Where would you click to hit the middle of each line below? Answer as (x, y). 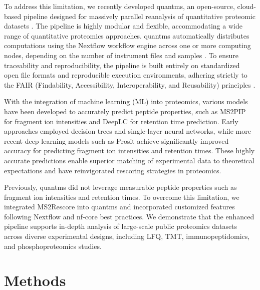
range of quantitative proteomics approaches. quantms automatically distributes (127, 35)
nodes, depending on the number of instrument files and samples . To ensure (121, 55)
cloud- (246, 6)
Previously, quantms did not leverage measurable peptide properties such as (120, 187)
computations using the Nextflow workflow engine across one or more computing (127, 45)
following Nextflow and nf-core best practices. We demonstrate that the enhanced (129, 216)
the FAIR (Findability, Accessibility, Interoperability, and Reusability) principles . (130, 84)
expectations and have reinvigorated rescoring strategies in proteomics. (113, 170)
